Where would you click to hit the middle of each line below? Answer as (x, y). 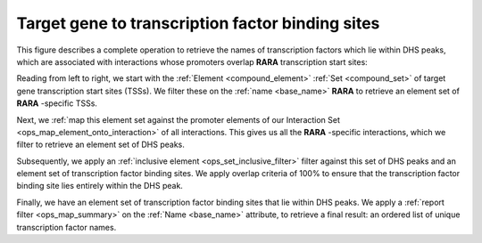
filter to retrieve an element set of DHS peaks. (100, 145)
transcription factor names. (66, 227)
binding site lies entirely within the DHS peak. (100, 186)
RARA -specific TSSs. (57, 103)
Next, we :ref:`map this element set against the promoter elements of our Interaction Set (179, 119)
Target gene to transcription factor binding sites (198, 23)
